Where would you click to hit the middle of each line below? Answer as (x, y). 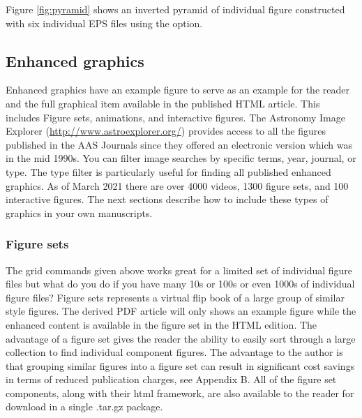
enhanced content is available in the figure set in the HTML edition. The (161, 324)
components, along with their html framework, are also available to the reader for (180, 393)
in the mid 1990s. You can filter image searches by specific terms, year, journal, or (181, 158)
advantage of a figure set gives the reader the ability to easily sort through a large (181, 338)
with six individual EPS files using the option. (104, 23)
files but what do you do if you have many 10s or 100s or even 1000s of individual (180, 284)
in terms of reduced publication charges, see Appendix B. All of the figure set (171, 379)
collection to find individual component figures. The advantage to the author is (174, 352)
